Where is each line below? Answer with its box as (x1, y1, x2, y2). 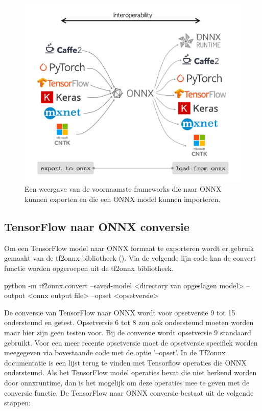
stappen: (4, 397, 31, 408)
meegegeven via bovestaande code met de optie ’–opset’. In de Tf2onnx (4, 347, 226, 358)
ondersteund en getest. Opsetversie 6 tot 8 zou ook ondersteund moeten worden (4, 317, 254, 328)
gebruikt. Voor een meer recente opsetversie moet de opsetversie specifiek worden (4, 337, 258, 348)
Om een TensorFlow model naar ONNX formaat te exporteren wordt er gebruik (4, 242, 254, 253)
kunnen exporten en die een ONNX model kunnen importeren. (25, 194, 221, 204)
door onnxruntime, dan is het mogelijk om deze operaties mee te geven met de (4, 377, 250, 387)
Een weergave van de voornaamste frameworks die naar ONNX (25, 184, 222, 194)
